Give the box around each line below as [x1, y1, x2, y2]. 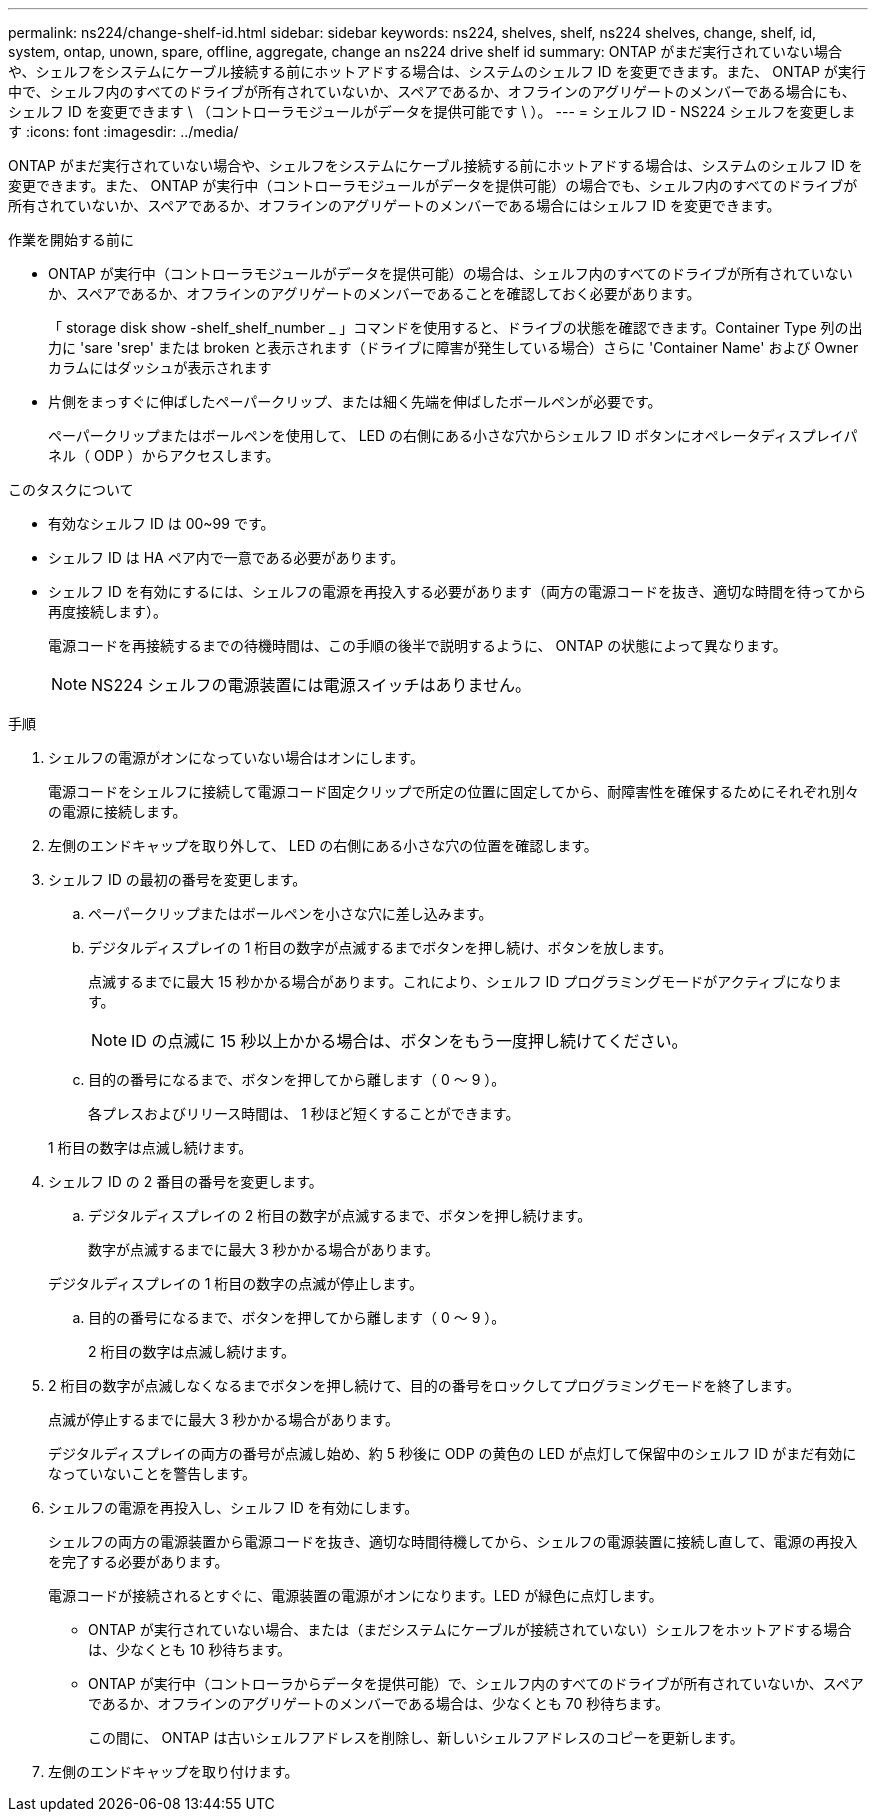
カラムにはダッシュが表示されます [48, 359, 272, 376]
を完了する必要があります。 [48, 1553, 229, 1570]
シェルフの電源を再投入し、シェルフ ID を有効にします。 [48, 1499, 419, 1516]
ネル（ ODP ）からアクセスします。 [48, 447, 280, 464]
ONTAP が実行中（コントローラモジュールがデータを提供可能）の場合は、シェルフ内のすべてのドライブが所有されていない [48, 265, 853, 282]
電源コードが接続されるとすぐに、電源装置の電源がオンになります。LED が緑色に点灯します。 [48, 1587, 663, 1604]
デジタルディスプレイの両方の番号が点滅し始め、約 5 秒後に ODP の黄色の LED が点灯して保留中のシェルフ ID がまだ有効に [48, 1445, 857, 1462]
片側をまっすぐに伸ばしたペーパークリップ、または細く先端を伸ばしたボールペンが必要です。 [48, 393, 662, 410]
